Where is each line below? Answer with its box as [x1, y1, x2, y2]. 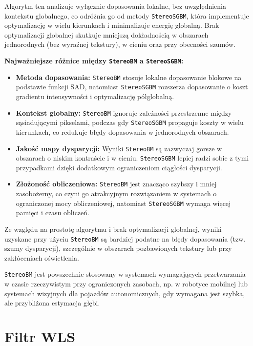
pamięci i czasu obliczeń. [16, 207, 89, 218]
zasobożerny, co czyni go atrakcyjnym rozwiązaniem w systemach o [16, 188, 217, 199]
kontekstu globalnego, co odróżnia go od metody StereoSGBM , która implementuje [4, 10, 249, 20]
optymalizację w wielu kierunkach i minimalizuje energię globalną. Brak [4, 20, 219, 30]
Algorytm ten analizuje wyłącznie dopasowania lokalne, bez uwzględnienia [4, 1, 226, 11]
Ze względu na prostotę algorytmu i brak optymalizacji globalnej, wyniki [4, 224, 222, 234]
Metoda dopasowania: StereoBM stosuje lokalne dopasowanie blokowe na [16, 72, 242, 82]
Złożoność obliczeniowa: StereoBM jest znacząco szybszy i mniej [16, 179, 217, 189]
